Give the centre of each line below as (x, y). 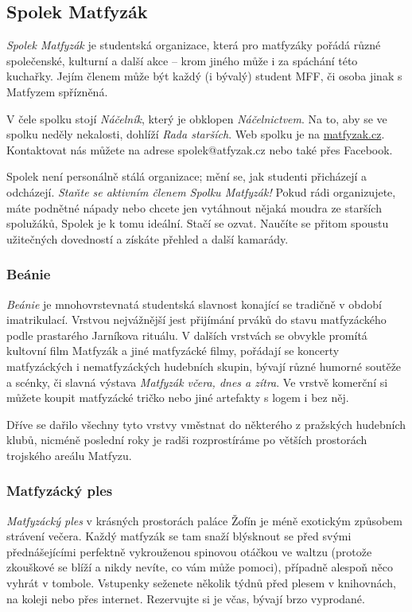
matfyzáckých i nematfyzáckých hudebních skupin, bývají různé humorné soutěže (204, 366)
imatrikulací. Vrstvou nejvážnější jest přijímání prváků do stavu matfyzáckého (196, 320)
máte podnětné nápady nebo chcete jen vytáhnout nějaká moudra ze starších (194, 207)
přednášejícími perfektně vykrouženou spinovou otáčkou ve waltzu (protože (189, 551)
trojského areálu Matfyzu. (69, 455)
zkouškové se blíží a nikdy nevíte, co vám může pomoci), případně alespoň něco (200, 567)
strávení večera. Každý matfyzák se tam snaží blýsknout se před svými (179, 536)
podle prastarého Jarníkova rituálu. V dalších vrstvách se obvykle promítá (187, 335)
